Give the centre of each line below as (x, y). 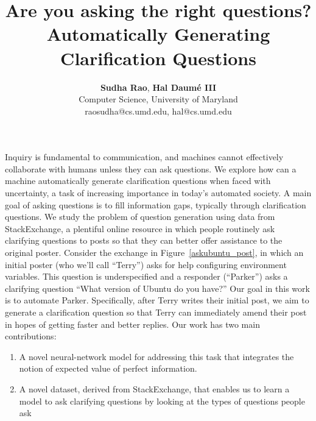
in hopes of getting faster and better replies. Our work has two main (132, 324)
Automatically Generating (158, 34)
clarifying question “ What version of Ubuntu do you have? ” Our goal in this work (157, 288)
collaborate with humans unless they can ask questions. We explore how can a (151, 168)
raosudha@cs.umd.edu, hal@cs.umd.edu (158, 111)
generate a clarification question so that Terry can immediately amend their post (156, 312)
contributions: (31, 336)
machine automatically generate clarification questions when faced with (138, 181)
